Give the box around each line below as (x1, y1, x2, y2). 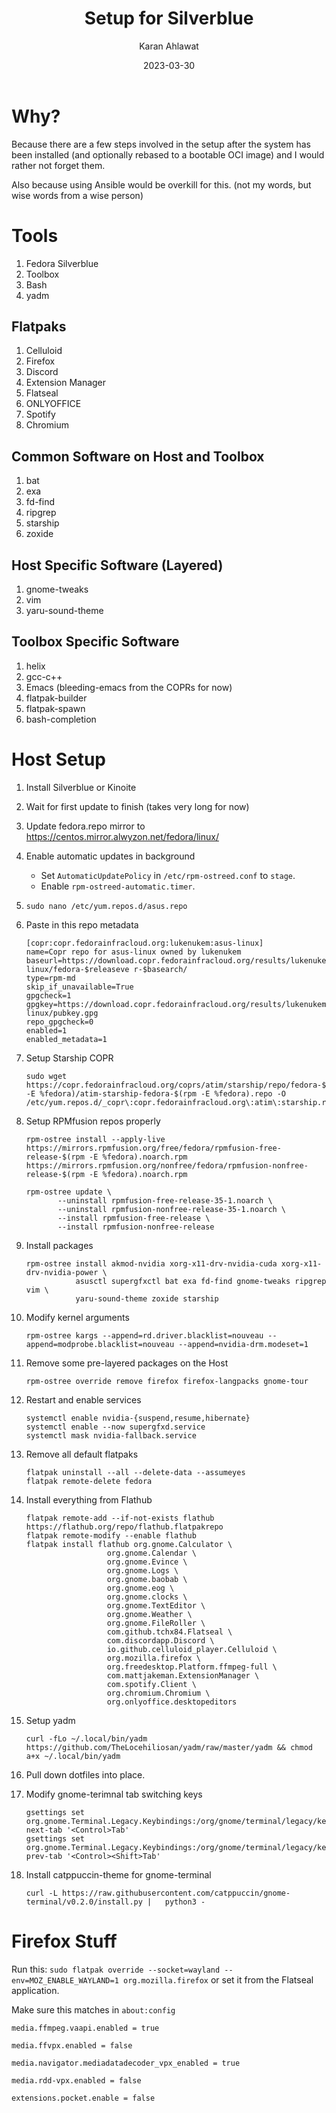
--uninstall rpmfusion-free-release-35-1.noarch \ (57, 1195, 273, 1206)
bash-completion (25, 713, 97, 725)
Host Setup (11, 748, 107, 771)
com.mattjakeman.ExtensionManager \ (106, 1670, 260, 1681)
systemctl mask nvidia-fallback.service (25, 1430, 197, 1441)
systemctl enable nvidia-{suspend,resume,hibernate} (25, 1413, 251, 1423)
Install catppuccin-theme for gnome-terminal (25, 1868, 212, 1881)
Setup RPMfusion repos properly (25, 1115, 161, 1127)
